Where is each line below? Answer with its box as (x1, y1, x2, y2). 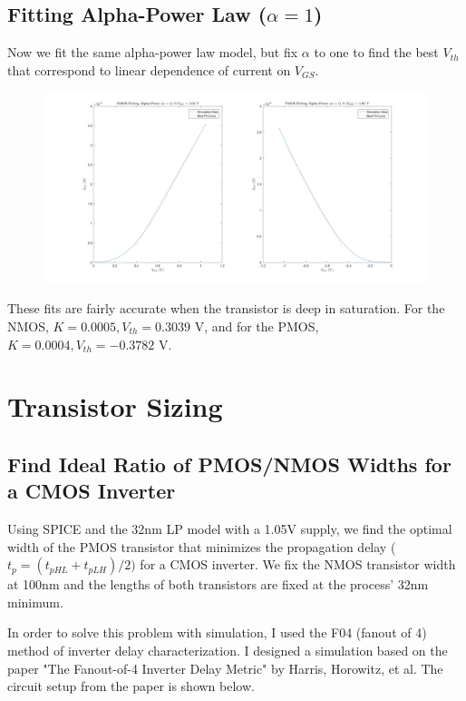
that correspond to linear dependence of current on (7, 60, 291, 79)
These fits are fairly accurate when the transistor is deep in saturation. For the (7, 299, 445, 318)
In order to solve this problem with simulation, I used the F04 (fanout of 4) (7, 623, 427, 642)
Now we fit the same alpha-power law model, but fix (7, 43, 298, 62)
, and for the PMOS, (204, 316, 319, 335)
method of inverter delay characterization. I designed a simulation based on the (7, 641, 448, 660)
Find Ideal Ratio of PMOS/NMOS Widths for (7, 449, 451, 478)
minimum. (7, 592, 63, 611)
